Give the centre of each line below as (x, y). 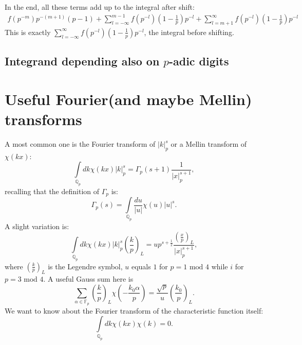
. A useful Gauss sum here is (88, 279)
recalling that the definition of (52, 191)
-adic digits (199, 61)
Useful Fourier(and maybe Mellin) (128, 99)
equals (141, 266)
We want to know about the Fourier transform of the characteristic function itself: (134, 310)
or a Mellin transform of (209, 144)
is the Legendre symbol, (85, 266)
